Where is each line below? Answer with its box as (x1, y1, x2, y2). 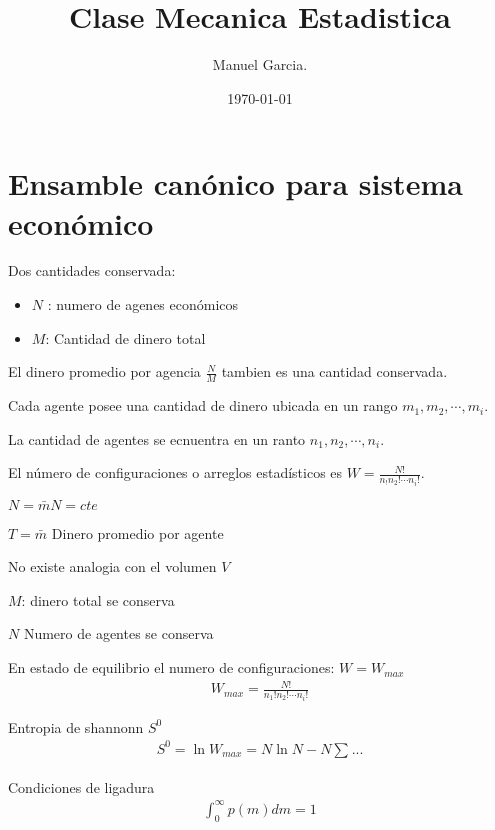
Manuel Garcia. (212, 54, 308, 75)
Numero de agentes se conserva (23, 623, 214, 644)
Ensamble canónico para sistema (8, 163, 463, 204)
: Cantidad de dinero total (45, 327, 206, 348)
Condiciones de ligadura (8, 776, 155, 797)
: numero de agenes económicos (47, 294, 239, 315)
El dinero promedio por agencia (8, 361, 201, 382)
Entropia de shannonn (8, 716, 144, 737)
